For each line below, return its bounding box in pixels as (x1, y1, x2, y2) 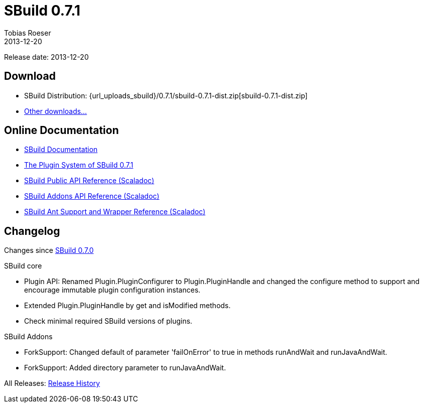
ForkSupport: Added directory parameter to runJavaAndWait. (24, 363, 226, 372)
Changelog (4, 224, 60, 237)
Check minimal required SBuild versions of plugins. (24, 317, 193, 326)
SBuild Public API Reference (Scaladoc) (24, 176, 155, 185)
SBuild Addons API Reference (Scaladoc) (24, 192, 160, 201)
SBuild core (4, 261, 42, 270)
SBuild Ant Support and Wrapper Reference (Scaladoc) (24, 207, 206, 216)
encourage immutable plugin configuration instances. (24, 286, 201, 295)
